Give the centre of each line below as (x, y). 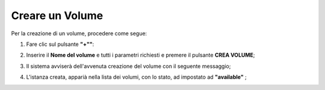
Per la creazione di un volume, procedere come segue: (79, 33)
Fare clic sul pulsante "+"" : (60, 44)
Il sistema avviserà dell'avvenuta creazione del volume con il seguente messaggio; (128, 66)
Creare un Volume (57, 15)
